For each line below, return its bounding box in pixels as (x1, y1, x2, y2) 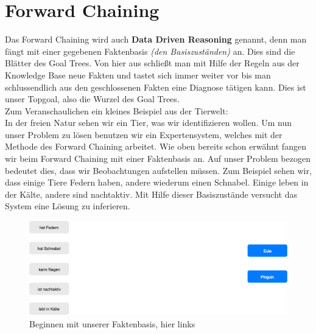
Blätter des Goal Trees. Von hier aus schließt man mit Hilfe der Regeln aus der (5, 57, 300, 69)
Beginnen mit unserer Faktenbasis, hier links (29, 317, 195, 330)
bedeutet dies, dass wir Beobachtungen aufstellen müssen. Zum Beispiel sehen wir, (5, 164, 312, 176)
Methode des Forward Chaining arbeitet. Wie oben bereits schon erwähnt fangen (5, 140, 306, 153)
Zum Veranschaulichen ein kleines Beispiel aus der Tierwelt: (5, 104, 228, 117)
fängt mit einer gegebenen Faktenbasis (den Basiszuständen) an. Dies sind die (5, 44, 295, 57)
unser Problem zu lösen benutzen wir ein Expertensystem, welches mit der (5, 128, 283, 141)
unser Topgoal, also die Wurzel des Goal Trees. (5, 92, 180, 105)
